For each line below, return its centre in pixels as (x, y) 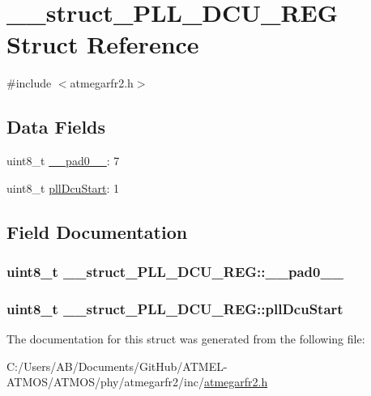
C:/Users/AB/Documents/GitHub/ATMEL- (117, 366)
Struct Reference (103, 44)
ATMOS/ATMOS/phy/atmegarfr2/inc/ (105, 382)
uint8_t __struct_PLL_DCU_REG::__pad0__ (175, 271)
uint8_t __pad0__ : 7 (63, 161)
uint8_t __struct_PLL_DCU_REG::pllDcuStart (175, 308)
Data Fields (56, 127)
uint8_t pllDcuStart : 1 (63, 187)
